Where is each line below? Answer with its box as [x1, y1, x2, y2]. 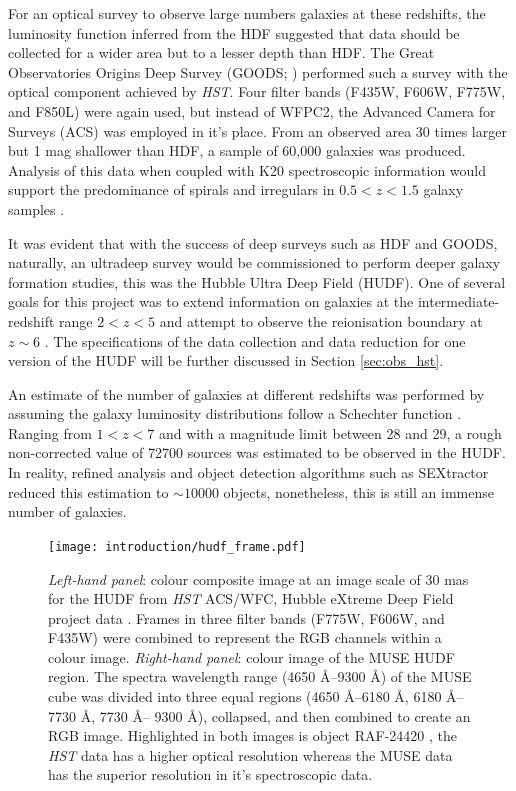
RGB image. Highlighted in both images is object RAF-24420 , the [48, 725, 457, 746]
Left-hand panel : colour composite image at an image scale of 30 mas [48, 568, 469, 589]
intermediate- [417, 291, 500, 312]
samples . [8, 198, 65, 219]
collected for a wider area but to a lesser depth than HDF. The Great [8, 42, 435, 63]
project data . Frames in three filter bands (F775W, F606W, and [48, 607, 445, 628]
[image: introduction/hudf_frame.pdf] [48, 539, 306, 554]
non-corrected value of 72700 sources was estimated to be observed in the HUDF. [8, 442, 506, 463]
